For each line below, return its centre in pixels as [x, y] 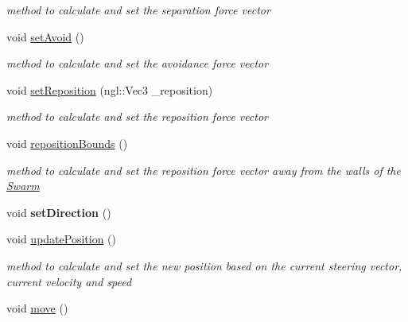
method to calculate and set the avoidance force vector [138, 63]
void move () [37, 308]
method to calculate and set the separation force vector [138, 10]
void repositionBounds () [67, 143]
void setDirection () [59, 212]
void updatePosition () [61, 239]
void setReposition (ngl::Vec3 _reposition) [110, 89]
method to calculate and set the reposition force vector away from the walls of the [204, 170]
